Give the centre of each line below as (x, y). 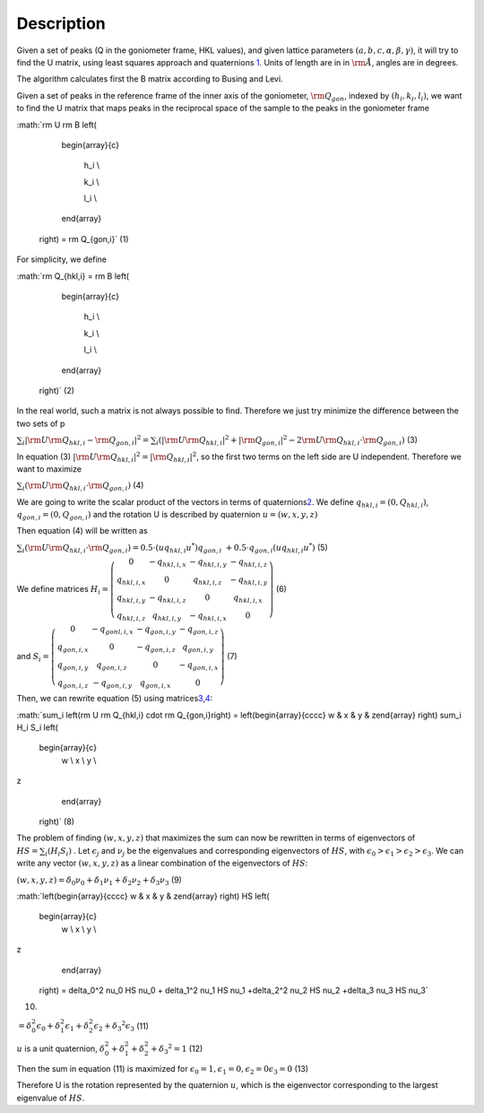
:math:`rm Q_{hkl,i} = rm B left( (73, 276)
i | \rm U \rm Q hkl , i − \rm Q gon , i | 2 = (86, 440)
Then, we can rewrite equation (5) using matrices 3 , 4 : (115, 699)
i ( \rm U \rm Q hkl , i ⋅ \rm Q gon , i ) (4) (83, 487)
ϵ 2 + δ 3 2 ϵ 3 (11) (121, 1026)
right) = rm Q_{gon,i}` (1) (84, 239)
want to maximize (49, 469)
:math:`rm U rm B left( (57, 125)
